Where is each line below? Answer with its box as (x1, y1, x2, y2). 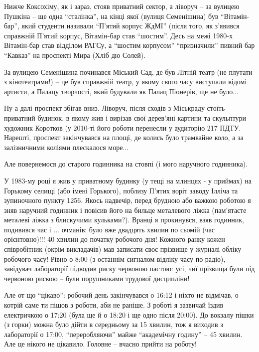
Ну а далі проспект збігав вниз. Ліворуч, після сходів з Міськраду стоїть (4, 103, 225, 113)
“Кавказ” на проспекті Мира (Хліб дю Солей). (4, 49, 146, 60)
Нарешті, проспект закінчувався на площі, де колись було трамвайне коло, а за (4, 132, 244, 143)
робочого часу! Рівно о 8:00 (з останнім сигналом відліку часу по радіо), (4, 253, 226, 264)
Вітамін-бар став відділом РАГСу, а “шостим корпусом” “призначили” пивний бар (4, 40, 255, 50)
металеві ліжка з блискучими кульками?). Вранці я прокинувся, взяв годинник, (4, 214, 244, 225)
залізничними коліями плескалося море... (4, 142, 129, 152)
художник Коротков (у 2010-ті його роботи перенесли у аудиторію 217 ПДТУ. (4, 122, 241, 133)
